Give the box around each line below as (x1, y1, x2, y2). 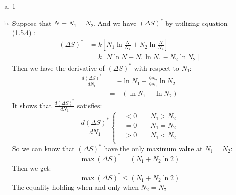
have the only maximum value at (104, 143, 203, 153)
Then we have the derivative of (12, 62, 105, 73)
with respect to (134, 62, 179, 73)
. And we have (93, 18, 137, 28)
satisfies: (77, 100, 102, 110)
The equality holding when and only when (12, 181, 139, 192)
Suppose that (12, 18, 52, 28)
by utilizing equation (165, 18, 228, 28)
